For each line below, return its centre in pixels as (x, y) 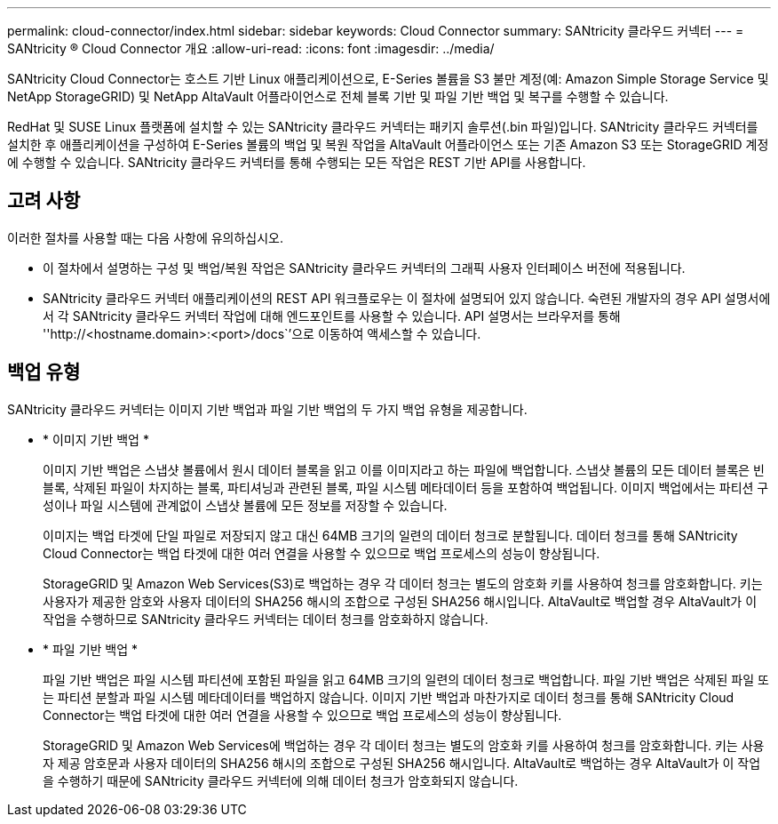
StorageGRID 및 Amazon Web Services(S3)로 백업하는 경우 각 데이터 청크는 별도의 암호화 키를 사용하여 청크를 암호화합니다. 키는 (403, 583)
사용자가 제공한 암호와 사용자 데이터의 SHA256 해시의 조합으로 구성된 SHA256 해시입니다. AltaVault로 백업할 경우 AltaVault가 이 (400, 601)
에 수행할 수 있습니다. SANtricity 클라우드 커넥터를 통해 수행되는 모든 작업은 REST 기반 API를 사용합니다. (297, 162)
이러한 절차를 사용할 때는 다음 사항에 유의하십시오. (146, 237)
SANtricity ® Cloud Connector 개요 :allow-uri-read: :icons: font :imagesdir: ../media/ (251, 48)
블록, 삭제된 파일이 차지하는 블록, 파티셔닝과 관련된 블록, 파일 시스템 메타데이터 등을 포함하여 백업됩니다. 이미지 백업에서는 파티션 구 (406, 487)
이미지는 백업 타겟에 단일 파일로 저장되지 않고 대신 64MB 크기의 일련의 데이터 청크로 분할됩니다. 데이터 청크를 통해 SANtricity (390, 535)
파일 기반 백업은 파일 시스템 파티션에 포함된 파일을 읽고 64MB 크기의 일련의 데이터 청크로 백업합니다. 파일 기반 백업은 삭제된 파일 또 (406, 679)
